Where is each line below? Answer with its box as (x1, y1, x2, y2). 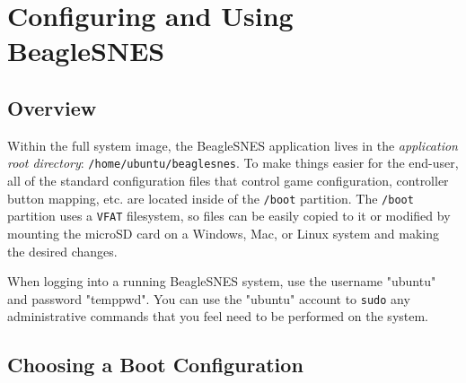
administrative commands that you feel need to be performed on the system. (7, 307, 429, 326)
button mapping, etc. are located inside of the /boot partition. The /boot (7, 188, 414, 207)
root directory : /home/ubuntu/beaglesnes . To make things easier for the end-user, (7, 153, 459, 172)
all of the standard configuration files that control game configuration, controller (7, 171, 449, 190)
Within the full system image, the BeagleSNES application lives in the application (7, 135, 458, 154)
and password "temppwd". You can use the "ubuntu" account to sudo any (7, 289, 410, 308)
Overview (7, 93, 97, 121)
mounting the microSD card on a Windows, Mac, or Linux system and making (7, 223, 440, 242)
